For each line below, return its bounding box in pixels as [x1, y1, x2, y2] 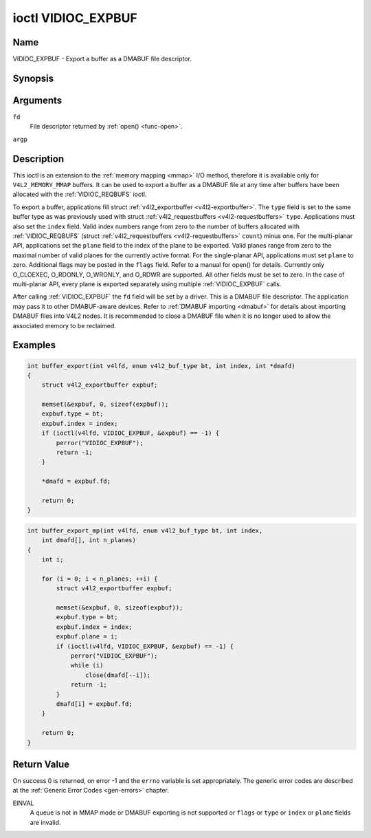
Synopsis [12, 72, 54, 84]
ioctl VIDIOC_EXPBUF [12, 10, 137, 25]
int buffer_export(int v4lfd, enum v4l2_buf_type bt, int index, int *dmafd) [27, 362, 295, 369]
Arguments [12, 94, 63, 106]
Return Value [12, 758, 70, 770]
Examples [12, 339, 56, 351]
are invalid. [30, 818, 61, 826]
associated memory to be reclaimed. [12, 321, 117, 330]
